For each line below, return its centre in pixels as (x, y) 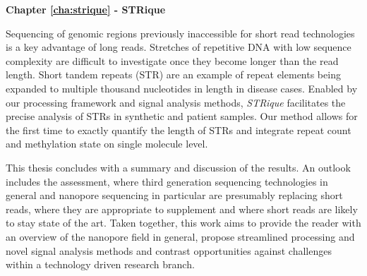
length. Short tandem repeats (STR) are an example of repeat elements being (173, 74)
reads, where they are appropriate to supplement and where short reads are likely (182, 209)
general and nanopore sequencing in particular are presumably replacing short (174, 195)
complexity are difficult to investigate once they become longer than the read (172, 60)
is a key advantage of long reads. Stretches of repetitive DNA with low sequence (179, 47)
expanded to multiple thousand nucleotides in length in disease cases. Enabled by (182, 88)
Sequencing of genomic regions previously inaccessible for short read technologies (180, 33)
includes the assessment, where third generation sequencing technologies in (167, 181)
